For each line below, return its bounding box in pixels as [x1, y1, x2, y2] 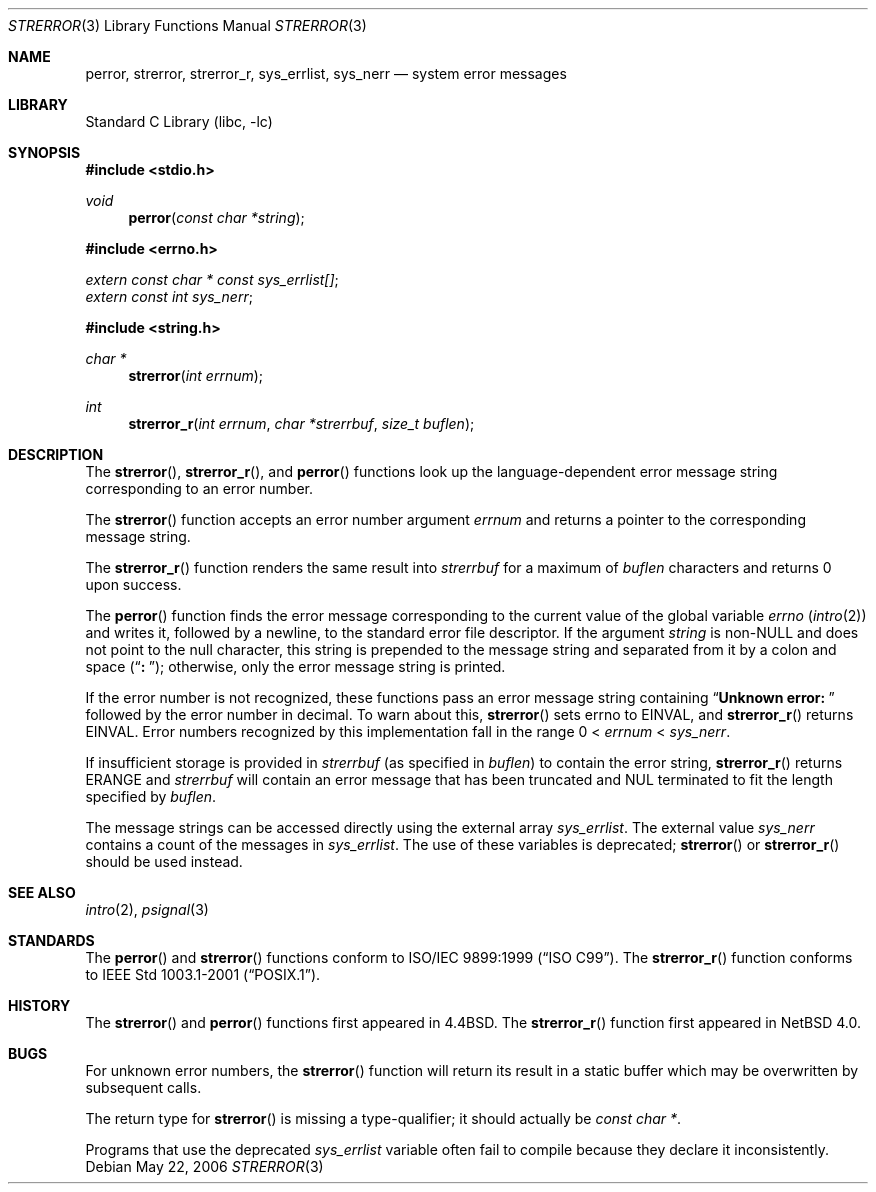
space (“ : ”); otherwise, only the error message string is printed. [85, 658, 506, 675]
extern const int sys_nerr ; [85, 288, 253, 305]
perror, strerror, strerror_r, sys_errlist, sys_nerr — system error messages [85, 65, 567, 82]
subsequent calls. [85, 1079, 202, 1096]
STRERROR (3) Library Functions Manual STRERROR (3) [8, 17, 367, 34]
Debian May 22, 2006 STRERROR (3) [85, 1158, 324, 1175]
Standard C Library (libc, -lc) [85, 113, 273, 130]
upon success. [85, 576, 182, 593]
